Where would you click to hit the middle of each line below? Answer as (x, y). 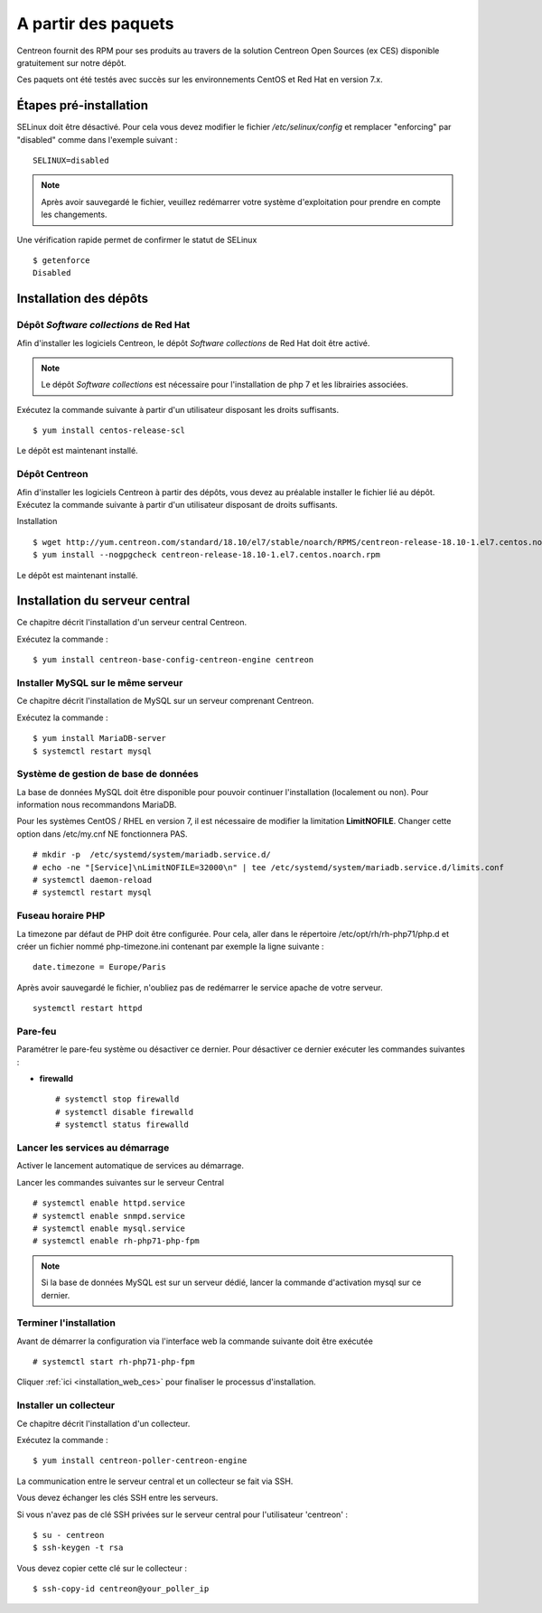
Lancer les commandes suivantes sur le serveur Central (121, 1182)
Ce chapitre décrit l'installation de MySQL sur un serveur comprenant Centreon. (165, 701)
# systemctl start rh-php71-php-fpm (114, 1362)
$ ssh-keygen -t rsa (78, 1548)
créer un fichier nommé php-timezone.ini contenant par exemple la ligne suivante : (170, 946)
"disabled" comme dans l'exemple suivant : (97, 139)
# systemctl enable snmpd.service (109, 1216)
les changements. (74, 215)
